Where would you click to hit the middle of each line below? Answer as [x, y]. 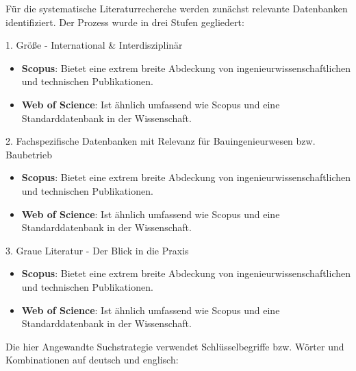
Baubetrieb [29, 154]
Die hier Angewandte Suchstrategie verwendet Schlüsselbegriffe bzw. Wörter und [175, 346]
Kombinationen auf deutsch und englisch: [92, 360]
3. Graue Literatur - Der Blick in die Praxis [97, 250]
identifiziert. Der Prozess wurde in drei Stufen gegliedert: [125, 22]
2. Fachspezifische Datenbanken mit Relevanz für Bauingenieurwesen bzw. [161, 141]
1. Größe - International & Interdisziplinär [94, 45]
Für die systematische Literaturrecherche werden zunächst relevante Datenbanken [177, 8]
